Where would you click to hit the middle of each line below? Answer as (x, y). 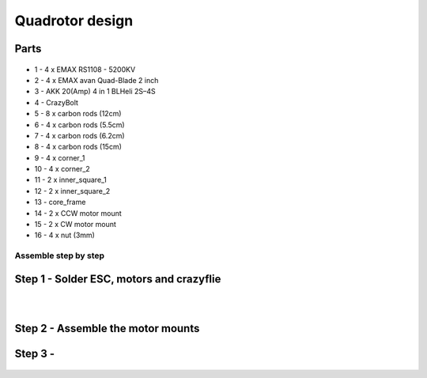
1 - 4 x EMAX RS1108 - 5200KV (85, 69)
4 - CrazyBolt (57, 102)
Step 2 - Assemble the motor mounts (107, 328)
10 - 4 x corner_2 (62, 169)
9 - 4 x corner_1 (60, 157)
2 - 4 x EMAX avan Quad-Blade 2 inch (96, 80)
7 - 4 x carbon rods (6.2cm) (80, 135)
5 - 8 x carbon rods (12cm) (78, 114)
